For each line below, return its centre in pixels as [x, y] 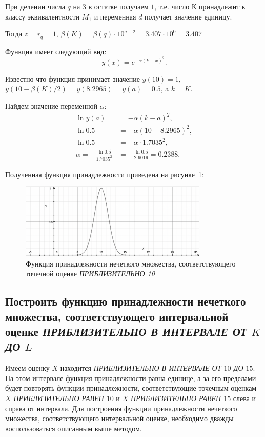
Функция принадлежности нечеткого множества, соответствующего [131, 263]
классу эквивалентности [43, 16]
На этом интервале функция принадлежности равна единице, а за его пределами [131, 378]
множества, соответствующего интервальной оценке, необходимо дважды [119, 418]
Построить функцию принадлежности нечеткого [126, 301]
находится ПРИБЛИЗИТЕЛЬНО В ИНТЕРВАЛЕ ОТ [141, 368]
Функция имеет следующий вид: [56, 51]
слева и [244, 398]
